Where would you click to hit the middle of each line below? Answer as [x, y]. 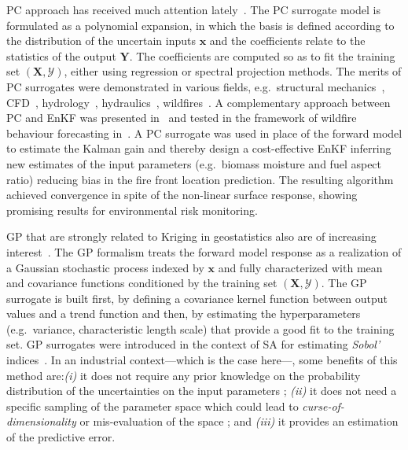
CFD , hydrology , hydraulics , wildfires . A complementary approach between [198, 102]
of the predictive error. [61, 437]
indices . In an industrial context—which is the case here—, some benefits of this [202, 360]
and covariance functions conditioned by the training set [142, 283]
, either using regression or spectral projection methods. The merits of [233, 71]
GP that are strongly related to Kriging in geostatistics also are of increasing [191, 236]
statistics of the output [61, 55]
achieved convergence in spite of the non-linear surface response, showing [182, 195]
